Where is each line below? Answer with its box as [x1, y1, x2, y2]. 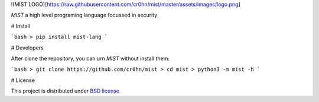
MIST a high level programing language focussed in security [11, 12, 158, 19]
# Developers [11, 44, 44, 51]
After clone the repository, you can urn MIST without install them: [11, 55, 170, 62]
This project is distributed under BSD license [11, 87, 119, 94]
